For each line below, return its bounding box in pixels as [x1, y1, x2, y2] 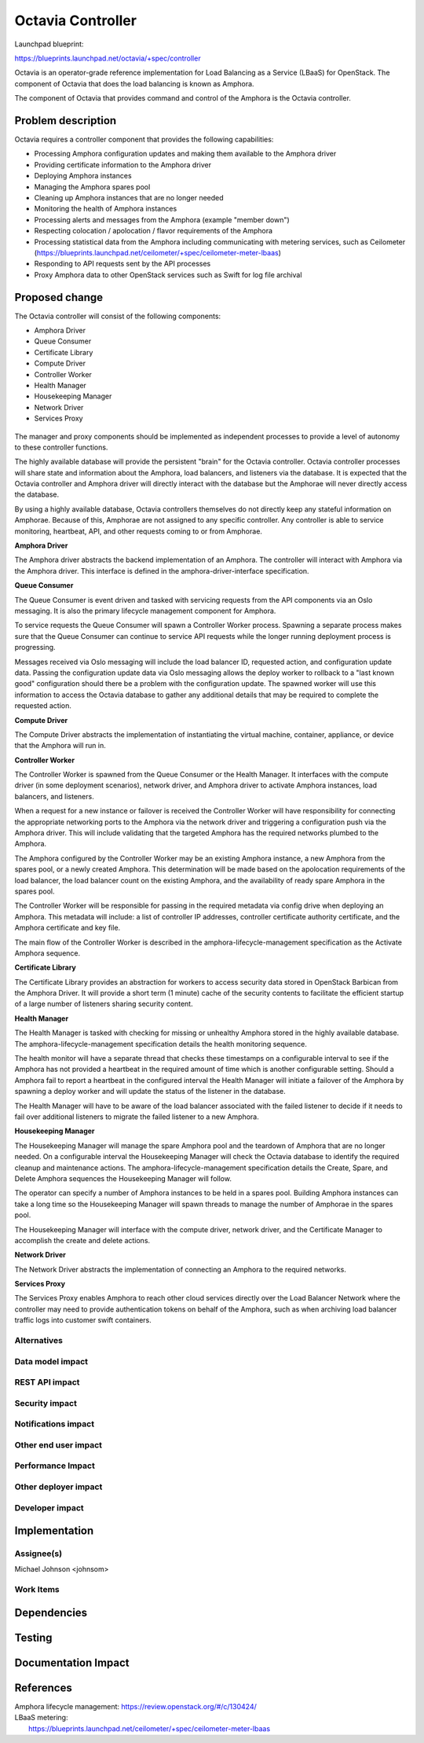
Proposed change [14, 291, 104, 304]
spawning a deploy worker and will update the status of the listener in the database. [14, 1087, 286, 1096]
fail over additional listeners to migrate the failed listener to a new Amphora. [14, 1112, 259, 1121]
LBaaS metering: [14, 1713, 68, 1723]
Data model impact [14, 1356, 89, 1367]
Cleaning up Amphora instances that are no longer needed [34, 193, 224, 202]
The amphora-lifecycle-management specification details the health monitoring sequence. [14, 1039, 308, 1048]
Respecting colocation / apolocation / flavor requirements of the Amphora [34, 226, 273, 236]
